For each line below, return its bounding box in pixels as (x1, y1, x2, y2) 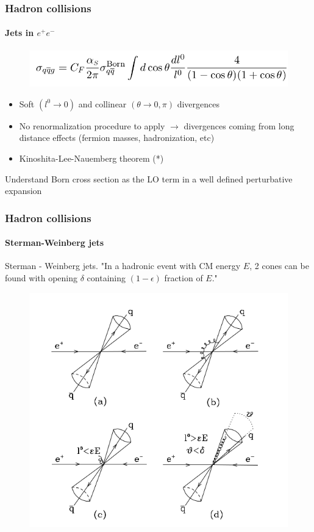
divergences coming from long (184, 119, 294, 132)
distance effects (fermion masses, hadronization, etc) (19, 131, 215, 144)
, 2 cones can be (249, 259, 309, 272)
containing (87, 271, 126, 284)
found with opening (5, 271, 78, 284)
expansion (5, 184, 42, 197)
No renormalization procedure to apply (19, 119, 165, 132)
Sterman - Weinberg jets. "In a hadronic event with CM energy (5, 259, 241, 272)
